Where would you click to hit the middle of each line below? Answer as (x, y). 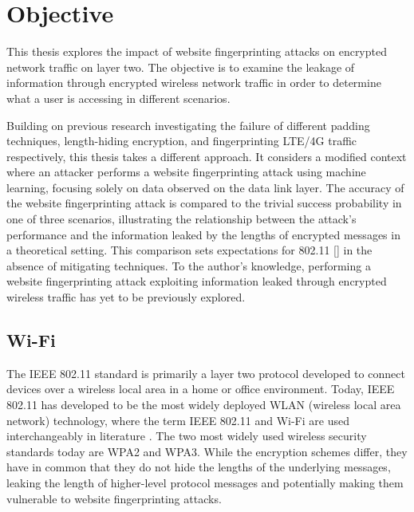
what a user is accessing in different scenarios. (118, 98)
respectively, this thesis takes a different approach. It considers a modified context (207, 156)
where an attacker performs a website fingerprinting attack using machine (186, 172)
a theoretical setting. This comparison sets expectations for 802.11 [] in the (189, 250)
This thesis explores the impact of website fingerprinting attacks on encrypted (197, 51)
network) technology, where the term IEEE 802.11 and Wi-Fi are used (178, 420)
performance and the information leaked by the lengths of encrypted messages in (203, 234)
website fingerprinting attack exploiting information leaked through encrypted (197, 281)
